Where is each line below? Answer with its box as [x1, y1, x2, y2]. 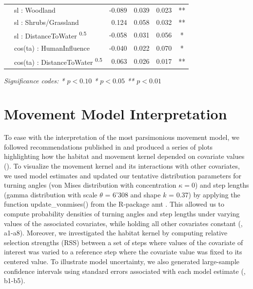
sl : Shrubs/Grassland [14, 17, 79, 27]
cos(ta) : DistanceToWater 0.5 [14, 55, 102, 67]
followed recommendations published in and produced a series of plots [4, 141, 213, 152]
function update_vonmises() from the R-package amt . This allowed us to [4, 199, 225, 209]
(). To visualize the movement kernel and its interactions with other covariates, [4, 161, 240, 171]
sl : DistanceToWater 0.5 [14, 29, 87, 41]
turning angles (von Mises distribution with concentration [4, 180, 176, 190]
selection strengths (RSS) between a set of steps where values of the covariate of [4, 237, 243, 247]
